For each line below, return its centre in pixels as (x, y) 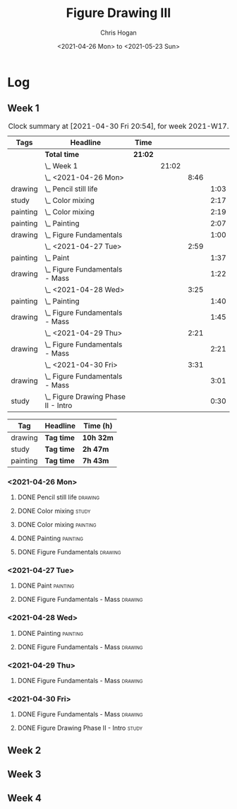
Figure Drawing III (119, 13)
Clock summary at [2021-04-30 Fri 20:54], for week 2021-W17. (119, 126)
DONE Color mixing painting (57, 525)
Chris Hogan (119, 33)
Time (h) (98, 426)
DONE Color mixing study (54, 511)
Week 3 (24, 775)
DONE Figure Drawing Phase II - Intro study (80, 728)
